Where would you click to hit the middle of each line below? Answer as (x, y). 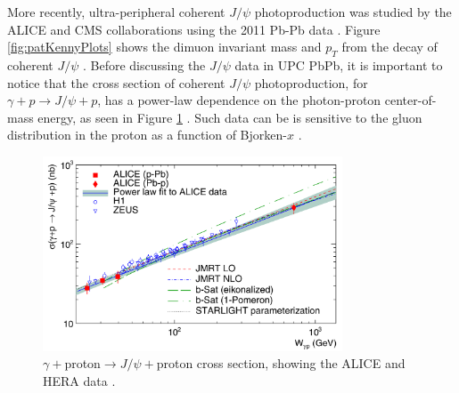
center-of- (410, 100)
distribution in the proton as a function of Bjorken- (147, 135)
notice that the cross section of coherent (116, 82)
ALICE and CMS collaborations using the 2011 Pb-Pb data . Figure (194, 29)
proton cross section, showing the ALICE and (281, 363)
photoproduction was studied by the (353, 12)
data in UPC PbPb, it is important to (339, 64)
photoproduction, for (311, 82)
